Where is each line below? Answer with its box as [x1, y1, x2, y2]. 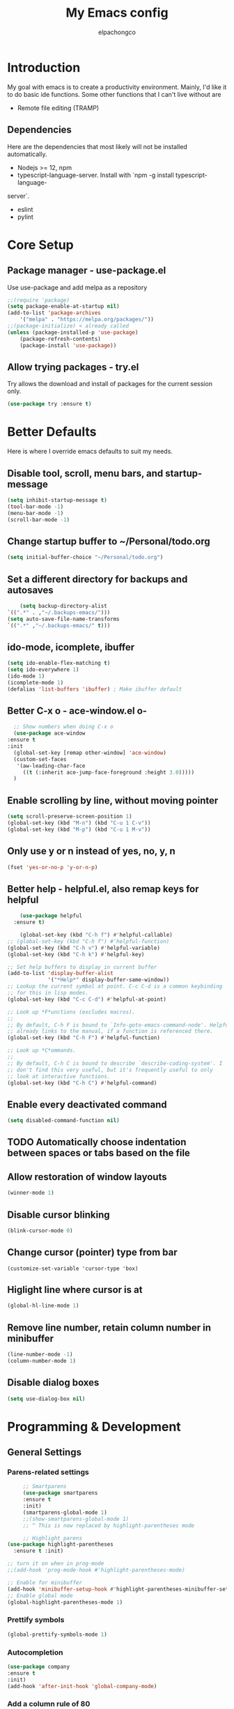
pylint [17, 213, 33, 221]
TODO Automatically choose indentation [7, 1136, 187, 1148]
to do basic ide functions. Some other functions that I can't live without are [7, 90, 221, 98]
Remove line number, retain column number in [7, 1321, 211, 1333]
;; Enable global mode [7, 1592, 73, 1599]
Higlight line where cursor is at [7, 1284, 143, 1296]
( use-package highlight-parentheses [7, 1541, 114, 1548]
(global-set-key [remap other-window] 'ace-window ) [13, 749, 167, 756]
